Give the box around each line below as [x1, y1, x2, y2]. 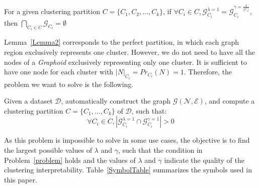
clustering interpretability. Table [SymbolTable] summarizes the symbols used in [4, 164, 252, 175]
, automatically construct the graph [61, 96, 171, 106]
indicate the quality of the [164, 154, 244, 165]
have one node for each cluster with [4, 66, 114, 77]
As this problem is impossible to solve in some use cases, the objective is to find [4, 135, 250, 145]
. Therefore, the [184, 66, 232, 77]
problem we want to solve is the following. [4, 78, 134, 89]
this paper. [4, 174, 37, 184]
